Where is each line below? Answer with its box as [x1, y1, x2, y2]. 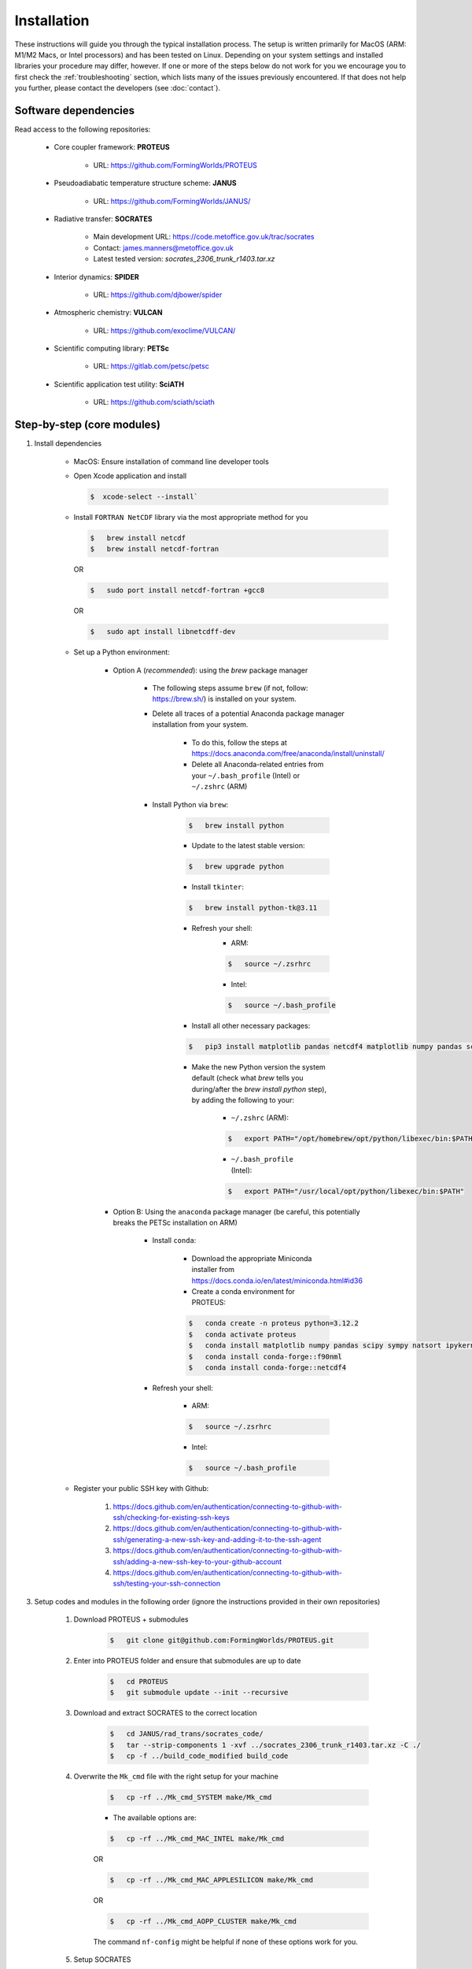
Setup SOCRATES [73, 1955, 131, 1964]
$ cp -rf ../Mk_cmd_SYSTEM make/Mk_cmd [109, 1793, 272, 1802]
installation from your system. [152, 720, 249, 729]
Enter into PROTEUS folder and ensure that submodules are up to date [73, 1656, 301, 1666]
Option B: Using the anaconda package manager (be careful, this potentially [112, 1207, 361, 1216]
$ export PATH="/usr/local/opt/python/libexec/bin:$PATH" [227, 1186, 465, 1196]
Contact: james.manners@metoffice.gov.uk [93, 243, 234, 252]
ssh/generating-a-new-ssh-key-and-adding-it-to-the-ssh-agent [112, 1534, 322, 1544]
